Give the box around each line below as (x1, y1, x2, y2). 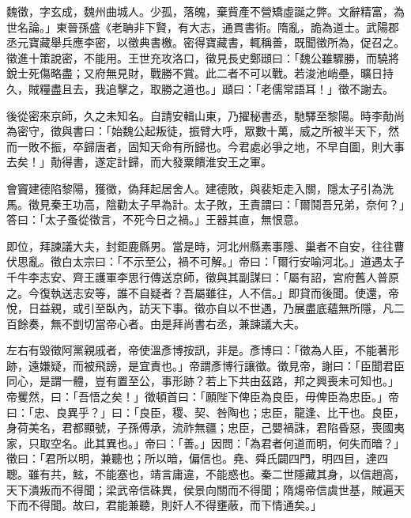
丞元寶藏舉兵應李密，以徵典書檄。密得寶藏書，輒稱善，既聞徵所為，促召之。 (6, 34, 405, 51)
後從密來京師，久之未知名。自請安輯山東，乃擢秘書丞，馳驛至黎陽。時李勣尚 (6, 107, 405, 123)
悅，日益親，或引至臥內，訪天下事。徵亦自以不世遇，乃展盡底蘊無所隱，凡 (6, 300, 394, 316)
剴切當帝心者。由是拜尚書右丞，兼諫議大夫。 (72, 315, 305, 331)
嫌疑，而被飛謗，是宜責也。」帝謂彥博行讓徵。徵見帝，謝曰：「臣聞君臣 (39, 357, 405, 373)
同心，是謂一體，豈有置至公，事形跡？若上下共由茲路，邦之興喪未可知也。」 (6, 372, 399, 389)
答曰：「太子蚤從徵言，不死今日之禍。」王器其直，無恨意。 (6, 211, 305, 228)
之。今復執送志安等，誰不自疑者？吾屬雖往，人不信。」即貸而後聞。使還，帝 (6, 284, 399, 301)
